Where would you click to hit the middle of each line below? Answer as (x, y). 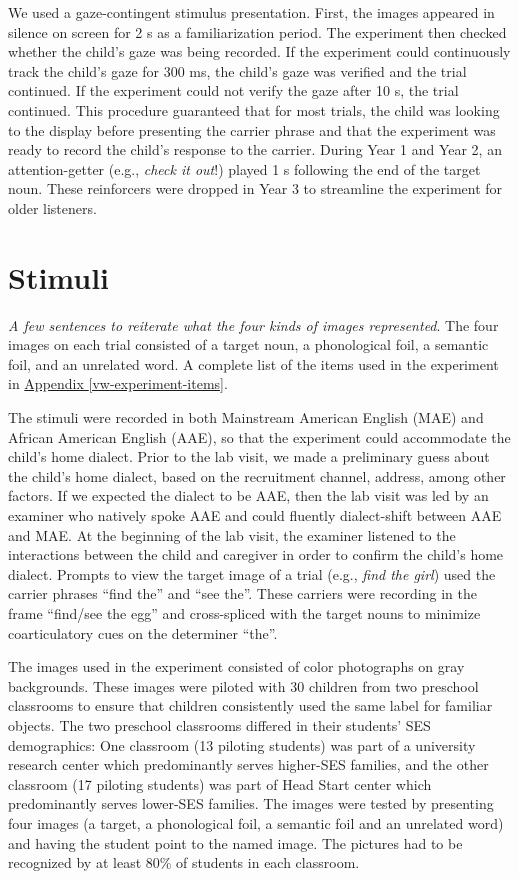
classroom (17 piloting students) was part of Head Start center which (220, 783)
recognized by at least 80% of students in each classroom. (184, 862)
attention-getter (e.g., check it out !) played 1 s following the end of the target (244, 168)
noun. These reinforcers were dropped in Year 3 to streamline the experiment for (255, 188)
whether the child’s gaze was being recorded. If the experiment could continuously (259, 51)
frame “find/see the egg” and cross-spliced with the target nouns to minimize (244, 612)
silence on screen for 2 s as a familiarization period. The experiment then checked (257, 31)
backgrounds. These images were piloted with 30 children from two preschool (243, 685)
